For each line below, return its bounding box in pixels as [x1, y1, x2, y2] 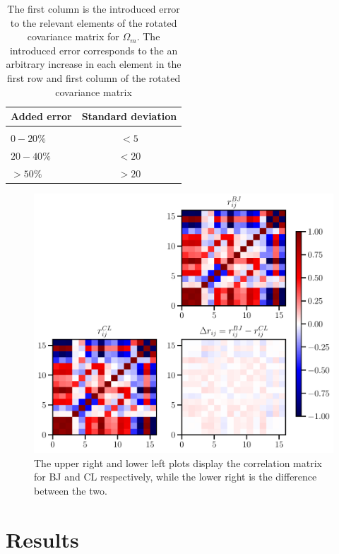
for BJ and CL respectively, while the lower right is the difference [34, 469, 317, 484]
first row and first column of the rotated [6, 70, 181, 85]
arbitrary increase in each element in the [6, 57, 182, 71]
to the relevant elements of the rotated [10, 15, 177, 30]
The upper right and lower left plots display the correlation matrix [34, 455, 322, 470]
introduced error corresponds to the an [9, 42, 178, 57]
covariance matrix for [27, 29, 119, 44]
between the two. [34, 483, 107, 498]
